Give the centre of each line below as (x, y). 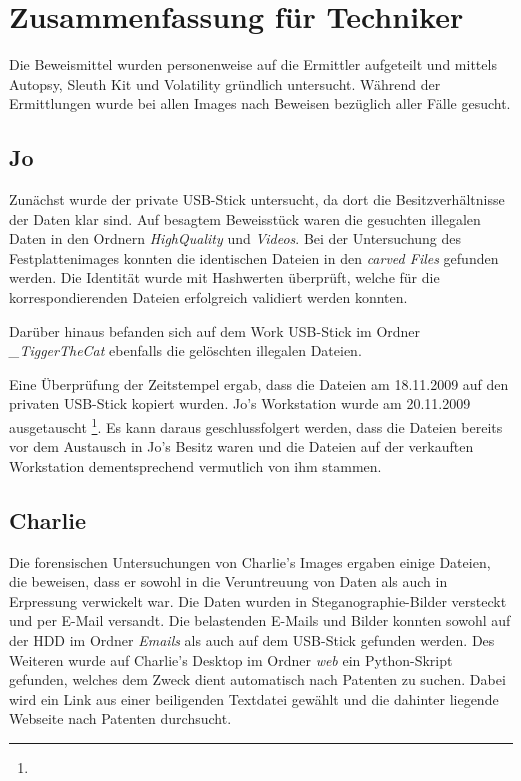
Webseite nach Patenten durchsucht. (120, 718)
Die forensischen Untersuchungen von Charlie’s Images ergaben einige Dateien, (250, 561)
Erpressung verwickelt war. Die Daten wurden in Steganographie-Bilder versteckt (258, 600)
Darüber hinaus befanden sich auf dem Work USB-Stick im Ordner (215, 330)
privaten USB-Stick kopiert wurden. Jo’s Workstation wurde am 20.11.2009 (240, 403)
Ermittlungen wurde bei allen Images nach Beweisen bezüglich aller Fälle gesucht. (260, 103)
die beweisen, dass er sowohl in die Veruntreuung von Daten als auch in (228, 581)
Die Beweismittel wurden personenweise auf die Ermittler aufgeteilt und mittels (253, 64)
